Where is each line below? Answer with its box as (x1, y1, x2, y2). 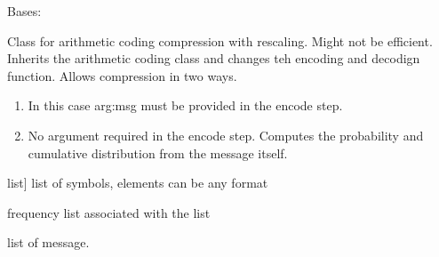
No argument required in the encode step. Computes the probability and (28, 125, 424, 144)
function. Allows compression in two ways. (7, 66, 237, 84)
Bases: (7, 2, 42, 20)
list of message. (7, 233, 90, 252)
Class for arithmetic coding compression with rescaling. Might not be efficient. (7, 31, 433, 50)
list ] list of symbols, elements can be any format (7, 173, 268, 192)
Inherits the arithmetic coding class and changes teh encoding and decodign (7, 49, 420, 68)
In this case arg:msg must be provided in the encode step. (28, 96, 343, 115)
